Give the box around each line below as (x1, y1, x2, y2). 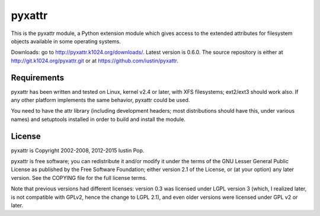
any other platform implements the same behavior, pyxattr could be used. (11, 97, 190, 104)
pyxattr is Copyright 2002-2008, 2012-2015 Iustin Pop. (11, 147, 145, 154)
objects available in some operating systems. (11, 37, 121, 45)
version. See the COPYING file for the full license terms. (11, 174, 148, 181)
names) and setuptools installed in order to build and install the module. (11, 116, 186, 123)
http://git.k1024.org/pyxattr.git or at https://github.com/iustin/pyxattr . (11, 57, 179, 64)
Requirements (11, 72, 65, 82)
